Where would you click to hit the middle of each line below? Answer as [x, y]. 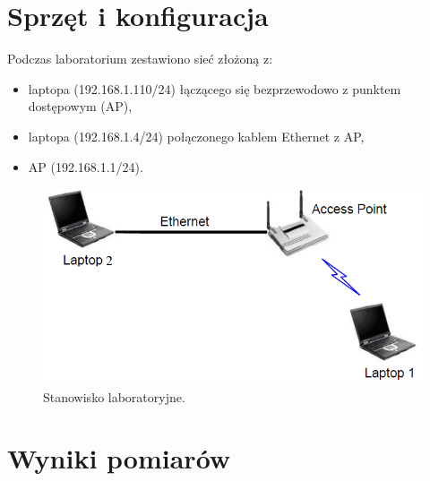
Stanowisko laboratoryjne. [114, 396]
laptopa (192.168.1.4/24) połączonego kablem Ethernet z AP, [196, 136]
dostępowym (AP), [80, 106]
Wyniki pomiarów [119, 458]
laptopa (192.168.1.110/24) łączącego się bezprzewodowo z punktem [215, 88]
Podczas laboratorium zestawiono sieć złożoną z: [140, 59]
